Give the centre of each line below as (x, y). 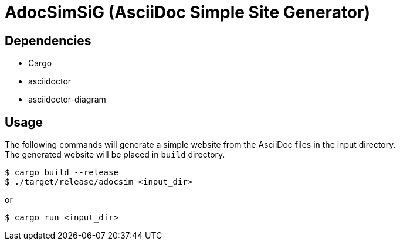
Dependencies (48, 40)
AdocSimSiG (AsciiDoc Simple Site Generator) (187, 12)
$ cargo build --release (62, 173)
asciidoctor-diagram (67, 100)
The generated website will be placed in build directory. (115, 155)
